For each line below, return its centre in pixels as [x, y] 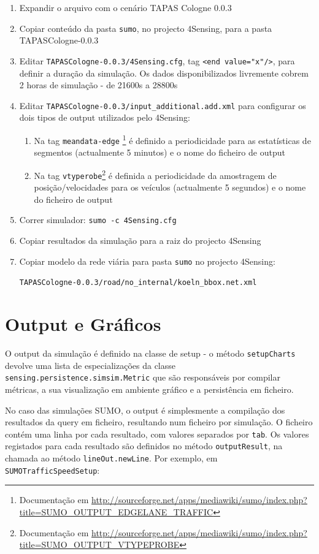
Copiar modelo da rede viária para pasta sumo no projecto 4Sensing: [147, 261]
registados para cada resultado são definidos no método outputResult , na [144, 446]
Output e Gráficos [83, 324]
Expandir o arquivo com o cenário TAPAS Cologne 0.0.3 [125, 7]
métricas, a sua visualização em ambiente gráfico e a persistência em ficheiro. [149, 389]
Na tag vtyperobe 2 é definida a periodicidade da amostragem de [155, 174]
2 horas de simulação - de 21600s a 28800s [98, 85]
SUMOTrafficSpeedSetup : [52, 470]
